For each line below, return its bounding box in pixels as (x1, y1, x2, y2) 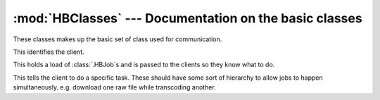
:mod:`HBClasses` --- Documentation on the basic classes (13, 10, 362, 26)
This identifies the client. (13, 48, 84, 56)
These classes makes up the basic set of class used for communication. (13, 35, 222, 43)
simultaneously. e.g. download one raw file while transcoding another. (13, 83, 216, 92)
